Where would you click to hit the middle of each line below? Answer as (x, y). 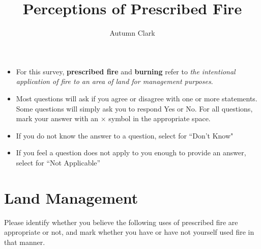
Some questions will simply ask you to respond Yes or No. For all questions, (134, 108)
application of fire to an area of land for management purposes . (114, 81)
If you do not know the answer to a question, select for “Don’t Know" (125, 135)
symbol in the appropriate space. (159, 118)
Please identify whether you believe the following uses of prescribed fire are (121, 222)
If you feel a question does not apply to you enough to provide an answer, (131, 153)
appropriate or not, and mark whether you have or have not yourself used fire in (129, 232)
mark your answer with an (57, 118)
